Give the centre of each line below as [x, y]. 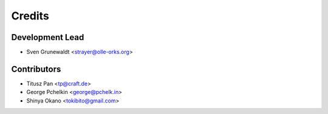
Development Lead [48, 37]
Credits [30, 16]
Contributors [36, 69]
